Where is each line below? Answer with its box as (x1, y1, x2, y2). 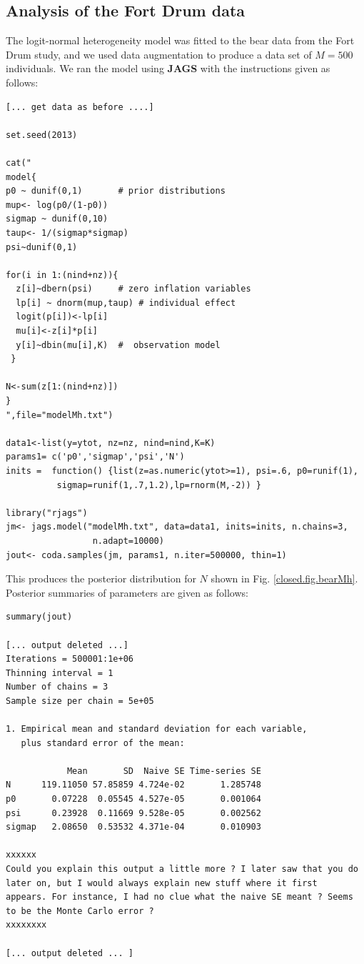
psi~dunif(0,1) (6, 242, 78, 252)
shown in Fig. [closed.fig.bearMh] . (211, 571, 358, 586)
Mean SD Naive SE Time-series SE (66, 765, 261, 776)
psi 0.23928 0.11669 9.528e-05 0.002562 (6, 808, 261, 818)
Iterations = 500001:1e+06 (6, 654, 133, 665)
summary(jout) (6, 612, 73, 622)
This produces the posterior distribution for (6, 571, 196, 586)
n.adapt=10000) (92, 535, 164, 546)
